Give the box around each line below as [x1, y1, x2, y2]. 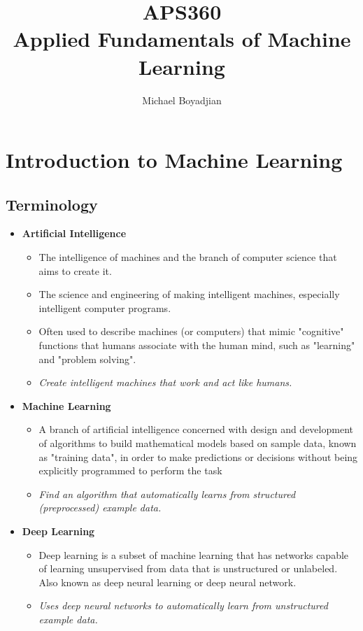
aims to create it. [38, 263, 112, 278]
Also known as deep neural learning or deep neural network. [38, 574, 297, 589]
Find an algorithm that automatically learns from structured [38, 486, 296, 501]
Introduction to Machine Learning [6, 146, 343, 174]
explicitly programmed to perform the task [38, 463, 222, 478]
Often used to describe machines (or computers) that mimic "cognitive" [38, 324, 344, 339]
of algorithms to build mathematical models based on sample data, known [38, 436, 357, 451]
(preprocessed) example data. [38, 500, 162, 515]
